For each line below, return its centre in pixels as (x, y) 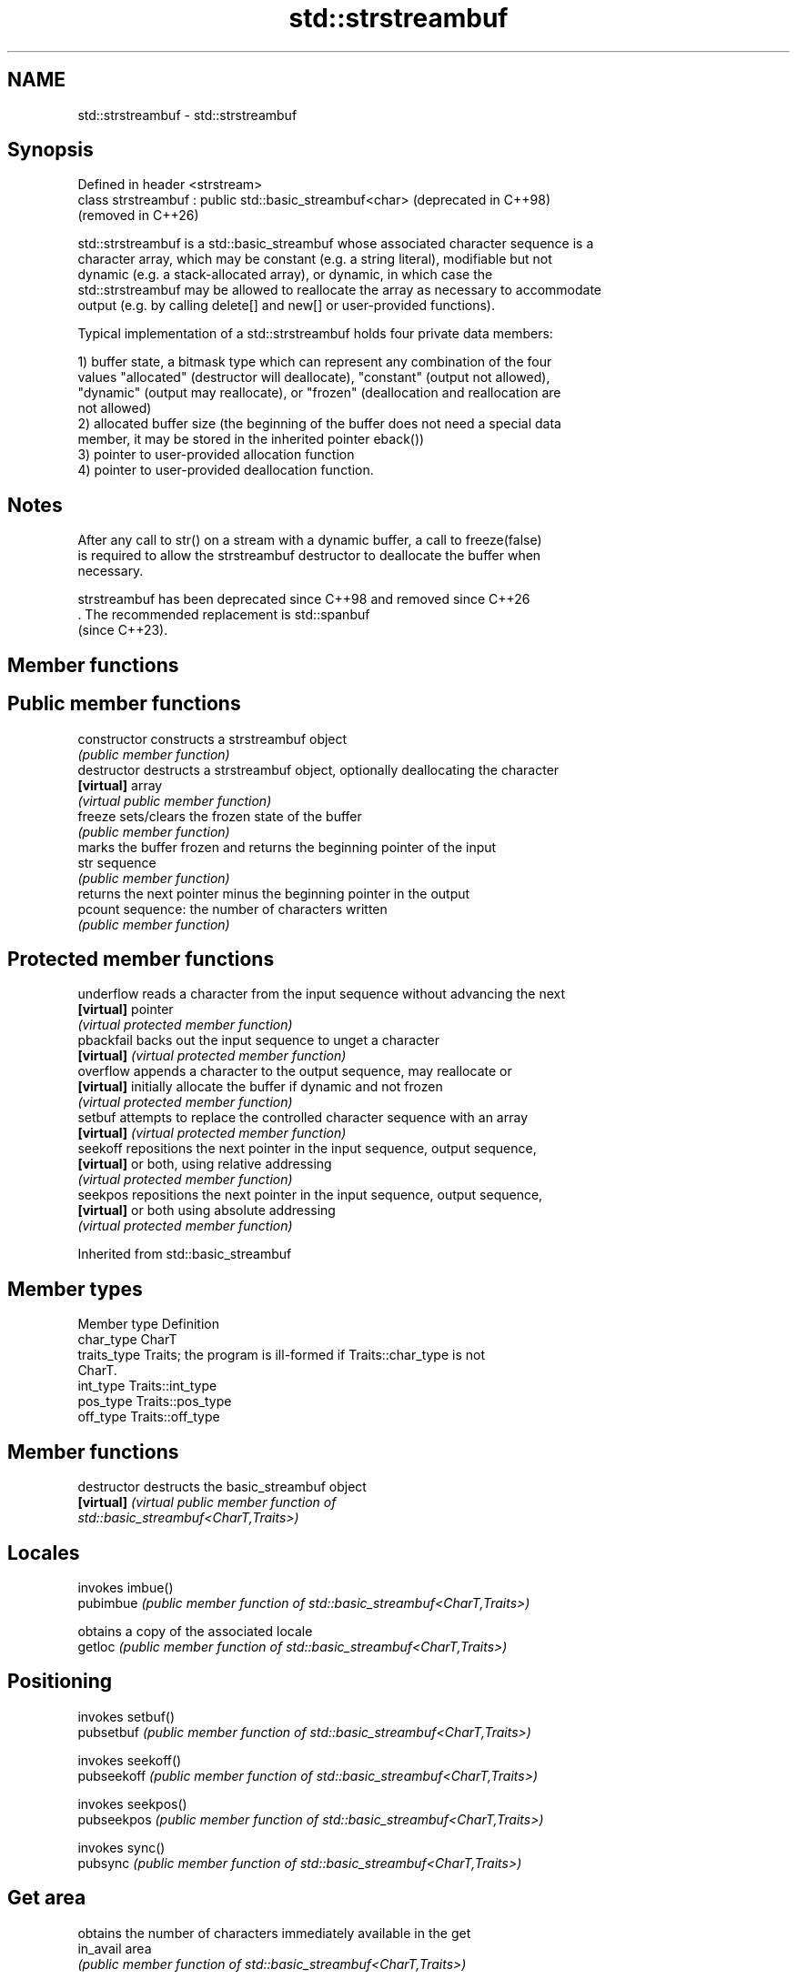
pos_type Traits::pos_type (155, 1401)
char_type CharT (127, 1340)
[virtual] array (120, 785)
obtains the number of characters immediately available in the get (274, 1933)
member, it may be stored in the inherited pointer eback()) (251, 439)
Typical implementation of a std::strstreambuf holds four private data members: (315, 334)
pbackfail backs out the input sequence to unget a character (258, 1040)
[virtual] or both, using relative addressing (205, 1164)
